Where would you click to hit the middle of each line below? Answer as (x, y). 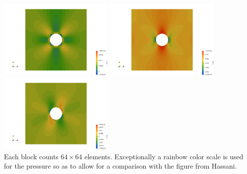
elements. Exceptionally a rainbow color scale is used (164, 156)
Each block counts (31, 156)
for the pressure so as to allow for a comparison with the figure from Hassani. (121, 166)
